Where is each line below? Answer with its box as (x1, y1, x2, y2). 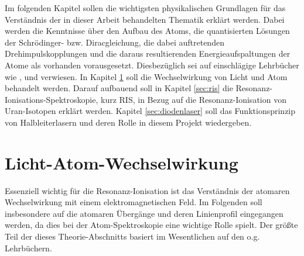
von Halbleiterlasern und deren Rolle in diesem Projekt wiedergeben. (5, 116, 252, 128)
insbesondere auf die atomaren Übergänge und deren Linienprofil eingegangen (5, 207, 283, 219)
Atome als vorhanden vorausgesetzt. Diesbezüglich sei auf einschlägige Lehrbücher (5, 58, 299, 71)
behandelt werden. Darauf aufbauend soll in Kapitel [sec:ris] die (5, 82, 233, 94)
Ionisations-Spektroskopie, (5, 93, 98, 105)
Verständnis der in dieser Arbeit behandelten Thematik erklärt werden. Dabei (5, 13, 285, 25)
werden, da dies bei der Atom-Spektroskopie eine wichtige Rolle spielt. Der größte (5, 219, 298, 231)
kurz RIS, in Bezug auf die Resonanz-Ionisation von (101, 93, 286, 105)
